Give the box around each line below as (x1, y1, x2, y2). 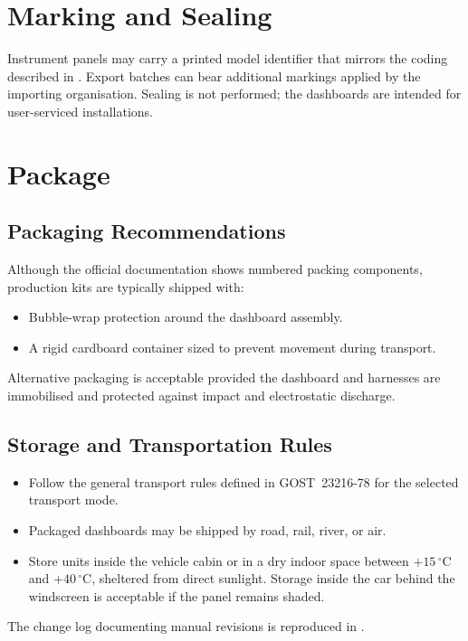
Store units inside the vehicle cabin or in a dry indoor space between (28, 551, 409, 570)
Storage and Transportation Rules (7, 430, 332, 458)
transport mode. (28, 490, 119, 509)
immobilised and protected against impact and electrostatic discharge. (7, 386, 396, 405)
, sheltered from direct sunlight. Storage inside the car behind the (91, 569, 455, 588)
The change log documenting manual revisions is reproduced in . (7, 617, 365, 636)
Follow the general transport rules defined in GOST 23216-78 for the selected (28, 472, 459, 491)
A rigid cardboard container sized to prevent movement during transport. (28, 337, 436, 356)
